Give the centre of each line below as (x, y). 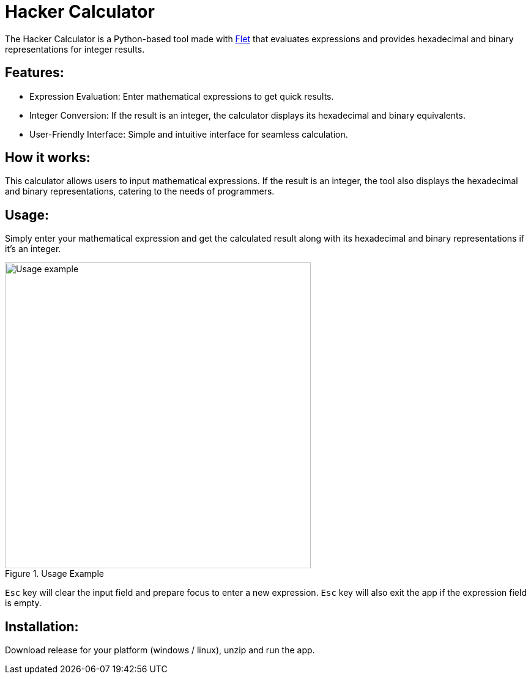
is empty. (23, 603)
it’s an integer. (33, 249)
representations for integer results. (75, 49)
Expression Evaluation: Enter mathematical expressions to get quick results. (182, 96)
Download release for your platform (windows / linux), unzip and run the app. (160, 650)
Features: (35, 73)
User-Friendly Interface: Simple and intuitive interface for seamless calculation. (189, 134)
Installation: (42, 626)
